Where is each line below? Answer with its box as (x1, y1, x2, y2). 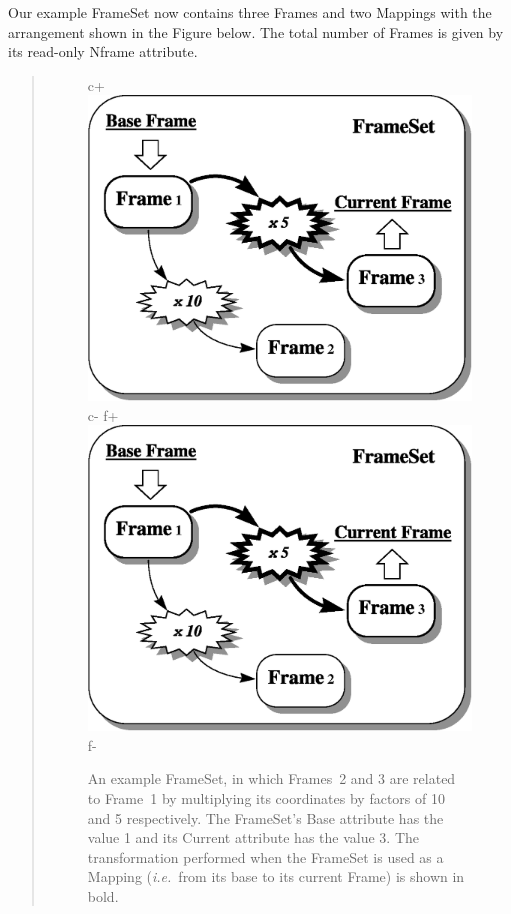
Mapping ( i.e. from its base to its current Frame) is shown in (87, 866, 465, 887)
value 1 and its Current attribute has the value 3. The (87, 827, 420, 848)
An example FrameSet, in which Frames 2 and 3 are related (87, 768, 456, 789)
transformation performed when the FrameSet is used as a (87, 846, 444, 867)
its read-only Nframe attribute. (8, 41, 198, 62)
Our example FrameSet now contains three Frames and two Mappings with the (8, 2, 492, 22)
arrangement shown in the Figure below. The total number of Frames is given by (8, 21, 504, 42)
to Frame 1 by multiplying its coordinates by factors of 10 (87, 787, 445, 808)
